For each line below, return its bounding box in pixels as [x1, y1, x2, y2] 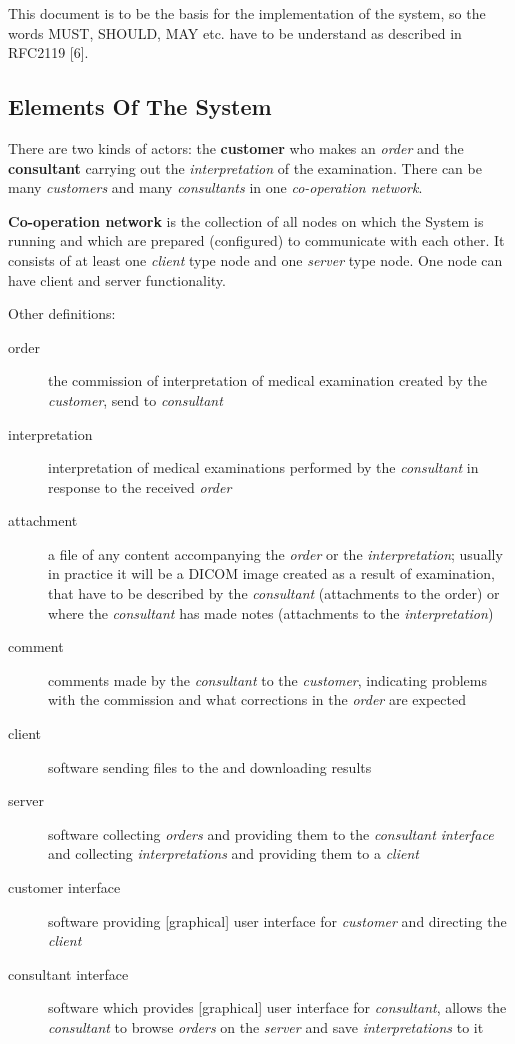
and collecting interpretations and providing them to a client [48, 843, 419, 864]
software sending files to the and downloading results [48, 756, 372, 777]
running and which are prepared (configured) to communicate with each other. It [8, 230, 505, 251]
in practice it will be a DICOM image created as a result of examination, [48, 563, 495, 584]
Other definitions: [8, 303, 116, 324]
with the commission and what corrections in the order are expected [48, 689, 466, 710]
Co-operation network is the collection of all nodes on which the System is [8, 210, 484, 231]
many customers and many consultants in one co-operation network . [8, 177, 423, 198]
